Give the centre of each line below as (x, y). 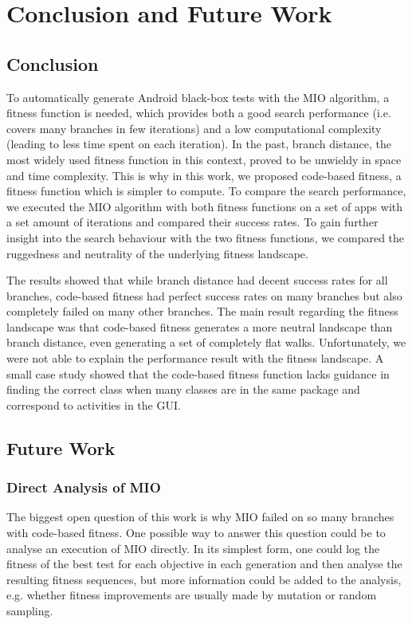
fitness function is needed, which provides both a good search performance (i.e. (199, 113)
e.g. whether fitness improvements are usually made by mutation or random (192, 595)
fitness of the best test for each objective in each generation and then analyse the (204, 564)
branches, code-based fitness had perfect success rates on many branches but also (204, 295)
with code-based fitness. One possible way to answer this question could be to (196, 533)
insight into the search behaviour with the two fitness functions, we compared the (206, 237)
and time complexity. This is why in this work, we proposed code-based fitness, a (204, 175)
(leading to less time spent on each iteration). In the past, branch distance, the (199, 144)
